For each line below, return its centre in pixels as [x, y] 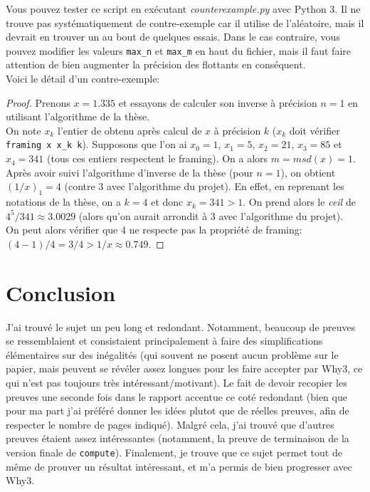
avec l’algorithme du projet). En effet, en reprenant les [226, 186]
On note [23, 130]
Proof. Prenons [38, 102]
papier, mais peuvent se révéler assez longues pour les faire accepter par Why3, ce [184, 368]
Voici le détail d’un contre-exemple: [83, 79]
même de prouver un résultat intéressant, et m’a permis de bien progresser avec [179, 466]
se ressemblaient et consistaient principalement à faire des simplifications [164, 341]
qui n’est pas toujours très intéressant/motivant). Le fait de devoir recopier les [176, 382]
